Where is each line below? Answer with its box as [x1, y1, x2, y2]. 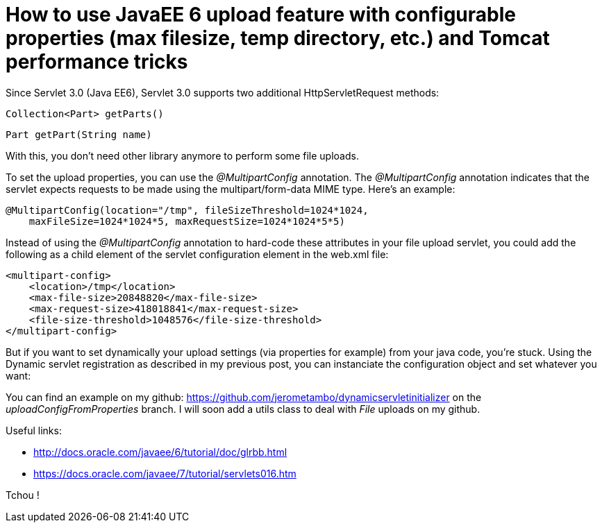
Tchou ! [6, 488, 40, 501]
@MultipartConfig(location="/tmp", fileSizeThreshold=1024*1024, [6, 204, 369, 216]
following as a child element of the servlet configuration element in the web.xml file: [6, 248, 389, 260]
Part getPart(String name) [6, 128, 152, 140]
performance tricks [6, 50, 188, 74]
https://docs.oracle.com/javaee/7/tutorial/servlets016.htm [33, 467, 296, 479]
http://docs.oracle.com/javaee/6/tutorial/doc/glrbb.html [33, 445, 287, 458]
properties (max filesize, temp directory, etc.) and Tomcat [6, 26, 550, 50]
